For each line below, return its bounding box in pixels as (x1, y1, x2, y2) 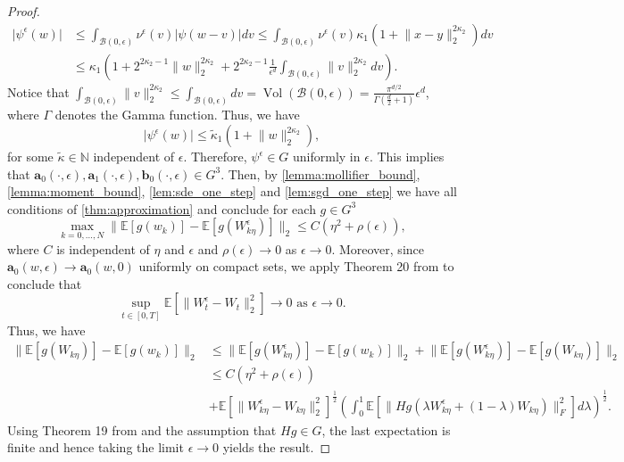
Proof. (7, 2, 40, 20)
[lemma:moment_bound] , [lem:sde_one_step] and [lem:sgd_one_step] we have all (7, 182, 457, 201)
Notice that (7, 82, 70, 101)
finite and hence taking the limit (7, 438, 184, 457)
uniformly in (293, 147, 361, 166)
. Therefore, (183, 147, 247, 166)
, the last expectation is (321, 420, 451, 439)
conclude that (7, 274, 82, 293)
